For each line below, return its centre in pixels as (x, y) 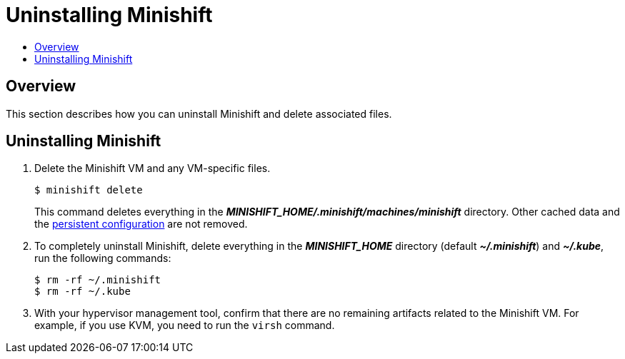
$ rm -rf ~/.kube (82, 292)
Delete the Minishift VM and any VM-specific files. (152, 168)
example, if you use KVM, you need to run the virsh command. (185, 325)
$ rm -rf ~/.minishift (98, 280)
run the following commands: (103, 258)
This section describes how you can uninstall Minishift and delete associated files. (199, 113)
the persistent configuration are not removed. (141, 224)
